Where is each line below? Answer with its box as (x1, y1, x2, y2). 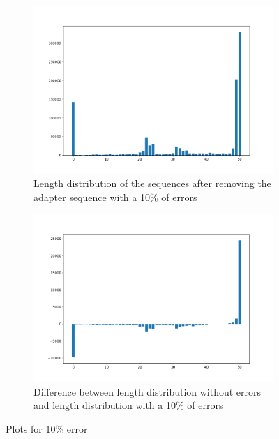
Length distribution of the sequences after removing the (33, 176, 271, 191)
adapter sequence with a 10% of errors (33, 189, 197, 204)
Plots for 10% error (6, 421, 88, 436)
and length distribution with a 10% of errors (33, 398, 223, 412)
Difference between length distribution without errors (33, 384, 262, 399)
